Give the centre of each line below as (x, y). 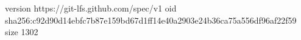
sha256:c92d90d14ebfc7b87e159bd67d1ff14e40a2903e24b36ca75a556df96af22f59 (151, 20)
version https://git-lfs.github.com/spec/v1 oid (91, 8)
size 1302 (22, 32)
